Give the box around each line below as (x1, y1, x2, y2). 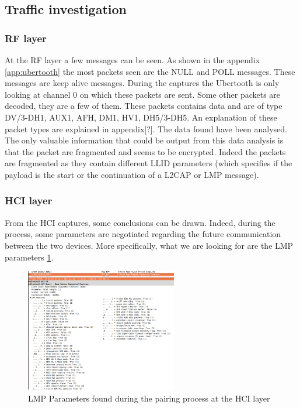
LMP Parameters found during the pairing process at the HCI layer (28, 392, 270, 404)
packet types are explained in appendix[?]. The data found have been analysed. (5, 122, 288, 135)
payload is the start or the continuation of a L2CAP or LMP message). (5, 168, 259, 180)
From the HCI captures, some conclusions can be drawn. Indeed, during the (5, 216, 275, 228)
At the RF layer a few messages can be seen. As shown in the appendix (5, 54, 260, 66)
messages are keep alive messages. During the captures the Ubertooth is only (5, 77, 280, 89)
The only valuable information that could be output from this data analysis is (5, 134, 284, 146)
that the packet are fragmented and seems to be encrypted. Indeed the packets (5, 145, 286, 157)
